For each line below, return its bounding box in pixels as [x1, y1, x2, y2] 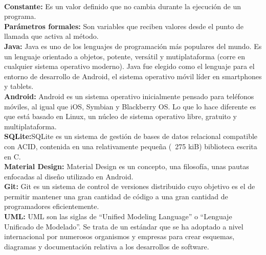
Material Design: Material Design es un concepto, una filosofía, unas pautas [4, 161, 249, 172]
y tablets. [4, 81, 34, 91]
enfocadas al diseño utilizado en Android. [4, 171, 134, 181]
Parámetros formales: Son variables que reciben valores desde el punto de [4, 20, 243, 31]
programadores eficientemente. [4, 201, 99, 212]
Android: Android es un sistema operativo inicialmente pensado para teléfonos [4, 90, 254, 101]
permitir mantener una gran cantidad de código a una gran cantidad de [4, 191, 228, 201]
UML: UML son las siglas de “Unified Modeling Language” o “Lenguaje [4, 211, 232, 222]
